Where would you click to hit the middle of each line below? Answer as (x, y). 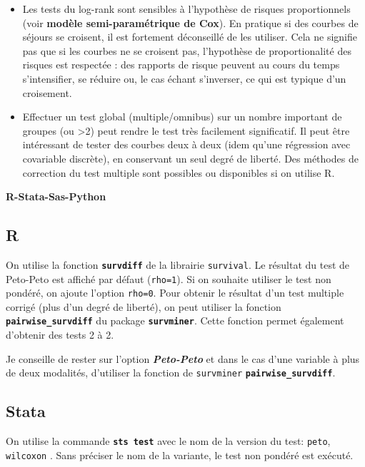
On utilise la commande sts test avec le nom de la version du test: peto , (168, 441)
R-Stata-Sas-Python (56, 196)
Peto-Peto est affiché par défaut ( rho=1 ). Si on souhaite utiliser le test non (169, 278)
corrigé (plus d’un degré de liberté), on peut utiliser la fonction (144, 306)
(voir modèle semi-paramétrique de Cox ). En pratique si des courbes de (190, 22)
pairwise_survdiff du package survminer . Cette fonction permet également (175, 320)
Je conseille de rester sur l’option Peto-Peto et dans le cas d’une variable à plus (183, 358)
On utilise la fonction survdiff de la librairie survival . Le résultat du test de (178, 264)
